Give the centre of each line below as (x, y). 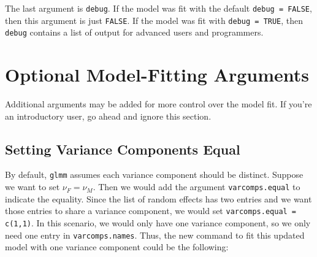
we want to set (32, 187)
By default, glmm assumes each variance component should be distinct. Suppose (154, 175)
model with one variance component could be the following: (117, 247)
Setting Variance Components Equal (123, 149)
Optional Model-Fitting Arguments (157, 75)
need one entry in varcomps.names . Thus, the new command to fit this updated (155, 235)
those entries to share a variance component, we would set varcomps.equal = (151, 211)
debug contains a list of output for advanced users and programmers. (134, 32)
